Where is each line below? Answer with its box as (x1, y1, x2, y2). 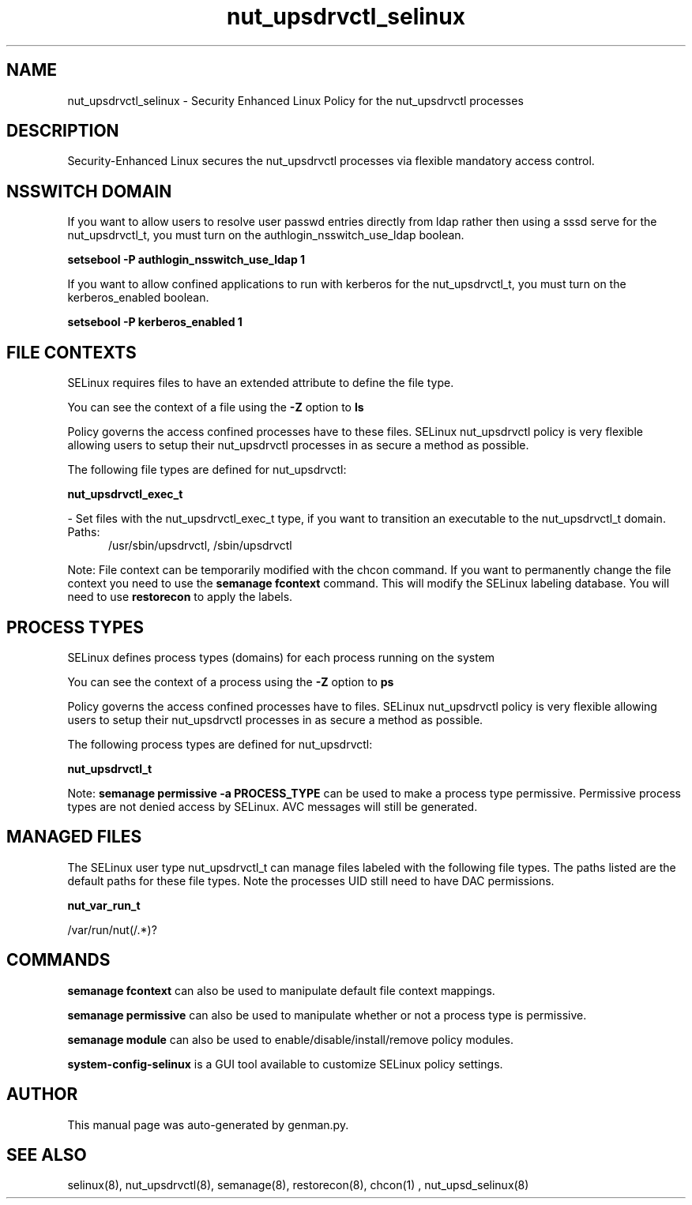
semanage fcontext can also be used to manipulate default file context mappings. (67, 983, 495, 997)
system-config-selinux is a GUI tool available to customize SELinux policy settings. (67, 1057, 503, 1071)
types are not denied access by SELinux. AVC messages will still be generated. (67, 799, 478, 813)
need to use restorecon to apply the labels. (67, 590, 293, 604)
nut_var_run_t (67, 898, 141, 912)
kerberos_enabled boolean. (67, 291, 209, 305)
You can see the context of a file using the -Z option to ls (67, 400, 364, 415)
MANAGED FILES (6, 827, 142, 847)
